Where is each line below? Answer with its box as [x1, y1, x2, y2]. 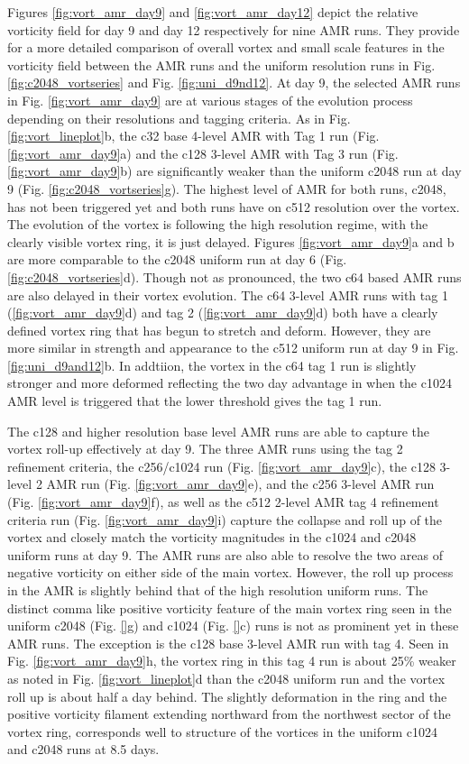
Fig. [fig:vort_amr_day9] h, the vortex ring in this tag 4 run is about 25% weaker [7, 651, 456, 670]
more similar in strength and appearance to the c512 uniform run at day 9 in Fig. [7, 338, 459, 357]
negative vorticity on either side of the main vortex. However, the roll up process [7, 563, 454, 582]
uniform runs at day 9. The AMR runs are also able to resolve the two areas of [7, 545, 443, 564]
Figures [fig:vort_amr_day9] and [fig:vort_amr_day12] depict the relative [7, 3, 418, 21]
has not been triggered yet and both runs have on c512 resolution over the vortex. [7, 197, 460, 216]
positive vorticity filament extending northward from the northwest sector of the [7, 704, 451, 723]
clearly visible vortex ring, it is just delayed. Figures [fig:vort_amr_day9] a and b [7, 232, 455, 251]
